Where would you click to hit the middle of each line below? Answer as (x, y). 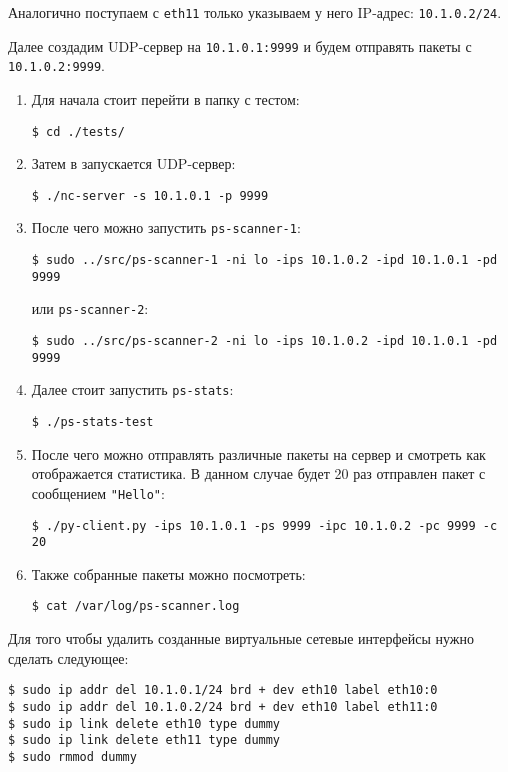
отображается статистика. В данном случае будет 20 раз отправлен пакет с (258, 473)
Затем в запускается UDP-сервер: (133, 163)
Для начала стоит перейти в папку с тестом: (165, 98)
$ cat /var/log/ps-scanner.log (135, 606)
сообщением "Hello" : (98, 492)
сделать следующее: (68, 657)
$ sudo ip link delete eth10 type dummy (144, 723)
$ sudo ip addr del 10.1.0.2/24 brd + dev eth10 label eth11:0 (223, 706)
